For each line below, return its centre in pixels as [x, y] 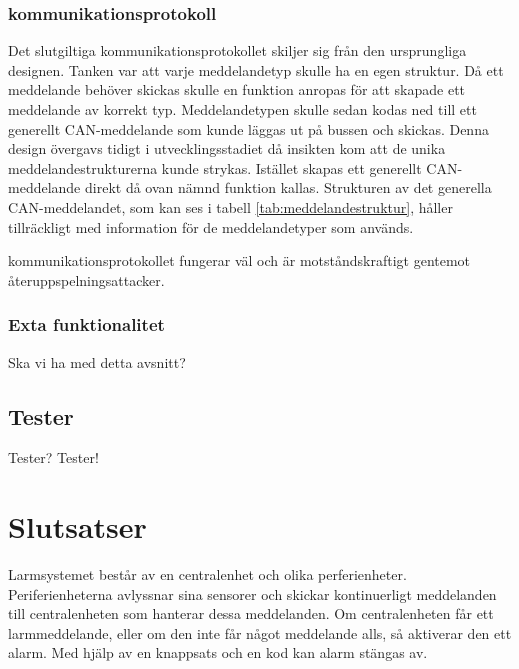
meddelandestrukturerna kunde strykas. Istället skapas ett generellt [215, 167]
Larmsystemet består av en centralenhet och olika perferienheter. [207, 574]
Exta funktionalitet [86, 324]
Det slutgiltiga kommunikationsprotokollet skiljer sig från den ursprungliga [237, 50]
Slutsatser [77, 526]
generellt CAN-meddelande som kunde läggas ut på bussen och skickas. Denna [248, 128]
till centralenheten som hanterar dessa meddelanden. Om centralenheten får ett [251, 613]
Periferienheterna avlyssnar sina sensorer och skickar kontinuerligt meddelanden [252, 593]
